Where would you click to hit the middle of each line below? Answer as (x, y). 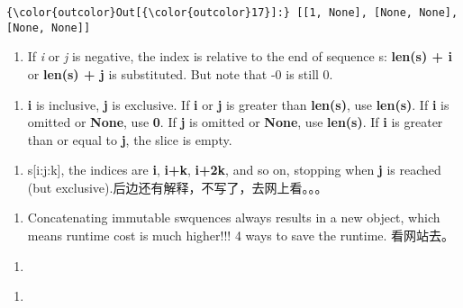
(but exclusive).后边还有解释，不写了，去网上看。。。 (177, 187)
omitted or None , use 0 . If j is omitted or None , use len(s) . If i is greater (235, 122)
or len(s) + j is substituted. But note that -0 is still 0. (180, 73)
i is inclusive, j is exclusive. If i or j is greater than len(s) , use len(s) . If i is (238, 104)
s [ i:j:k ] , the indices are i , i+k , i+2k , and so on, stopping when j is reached (234, 170)
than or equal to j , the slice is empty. (130, 139)
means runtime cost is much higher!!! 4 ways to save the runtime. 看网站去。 (241, 236)
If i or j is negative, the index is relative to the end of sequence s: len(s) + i (240, 56)
